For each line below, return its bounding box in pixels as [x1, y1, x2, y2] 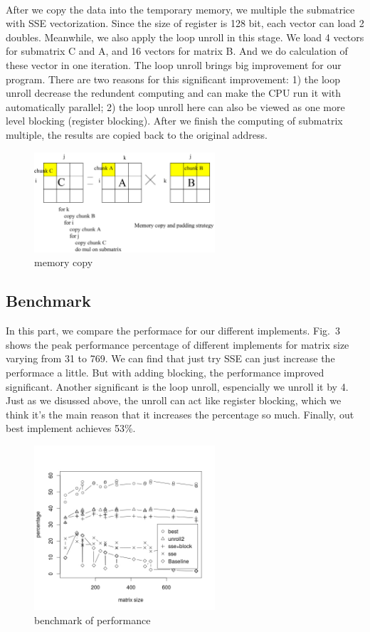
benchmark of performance [34, 612, 151, 627]
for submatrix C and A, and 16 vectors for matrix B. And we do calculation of [6, 43, 348, 58]
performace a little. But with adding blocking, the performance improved [6, 365, 324, 380]
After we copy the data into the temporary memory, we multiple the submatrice [6, 1, 355, 16]
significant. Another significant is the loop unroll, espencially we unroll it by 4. [6, 379, 349, 394]
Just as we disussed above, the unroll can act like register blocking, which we [6, 393, 342, 408]
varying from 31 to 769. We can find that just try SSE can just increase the [6, 351, 335, 366]
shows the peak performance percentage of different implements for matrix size [6, 337, 349, 352]
